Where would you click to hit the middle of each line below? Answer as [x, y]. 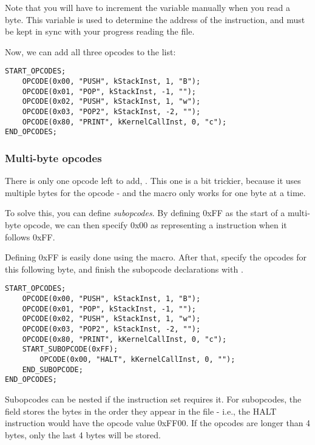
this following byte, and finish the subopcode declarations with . [124, 269]
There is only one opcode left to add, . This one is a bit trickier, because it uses [153, 181]
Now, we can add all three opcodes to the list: [90, 51]
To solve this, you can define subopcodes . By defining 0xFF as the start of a [145, 213]
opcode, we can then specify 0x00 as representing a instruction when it [155, 224]
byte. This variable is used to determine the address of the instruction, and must [155, 19]
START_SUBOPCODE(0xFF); [70, 349]
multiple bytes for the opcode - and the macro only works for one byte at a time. [155, 192]
